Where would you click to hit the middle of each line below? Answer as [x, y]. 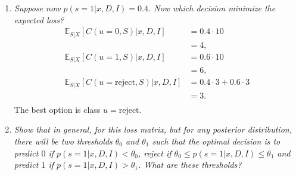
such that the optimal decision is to [216, 141]
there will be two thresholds [63, 141]
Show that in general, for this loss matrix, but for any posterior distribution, [153, 129]
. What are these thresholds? [190, 165]
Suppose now [37, 8]
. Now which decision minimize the [212, 8]
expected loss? [39, 19]
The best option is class [57, 109]
